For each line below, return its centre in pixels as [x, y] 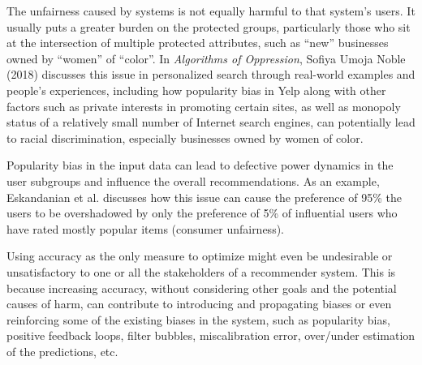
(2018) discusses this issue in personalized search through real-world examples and [211, 74]
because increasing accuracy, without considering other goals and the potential [202, 288]
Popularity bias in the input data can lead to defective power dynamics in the [200, 165]
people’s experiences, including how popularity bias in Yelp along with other [196, 90]
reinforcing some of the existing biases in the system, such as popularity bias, [198, 319]
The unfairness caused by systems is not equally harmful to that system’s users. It [211, 11]
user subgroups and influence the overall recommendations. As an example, [193, 180]
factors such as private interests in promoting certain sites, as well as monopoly [204, 106]
